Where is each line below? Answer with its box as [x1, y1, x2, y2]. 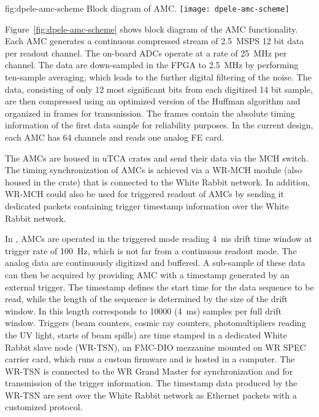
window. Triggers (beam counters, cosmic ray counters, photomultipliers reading [5, 316, 306, 329]
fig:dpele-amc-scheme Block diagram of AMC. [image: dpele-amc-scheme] [5, 2, 290, 14]
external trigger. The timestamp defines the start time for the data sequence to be [5, 280, 314, 293]
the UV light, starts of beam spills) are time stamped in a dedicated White [5, 328, 287, 341]
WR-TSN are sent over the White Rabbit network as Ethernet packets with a [5, 388, 297, 401]
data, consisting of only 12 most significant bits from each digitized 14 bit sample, [5, 82, 313, 95]
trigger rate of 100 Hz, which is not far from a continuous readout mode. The [5, 244, 297, 257]
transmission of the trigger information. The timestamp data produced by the [5, 376, 298, 389]
